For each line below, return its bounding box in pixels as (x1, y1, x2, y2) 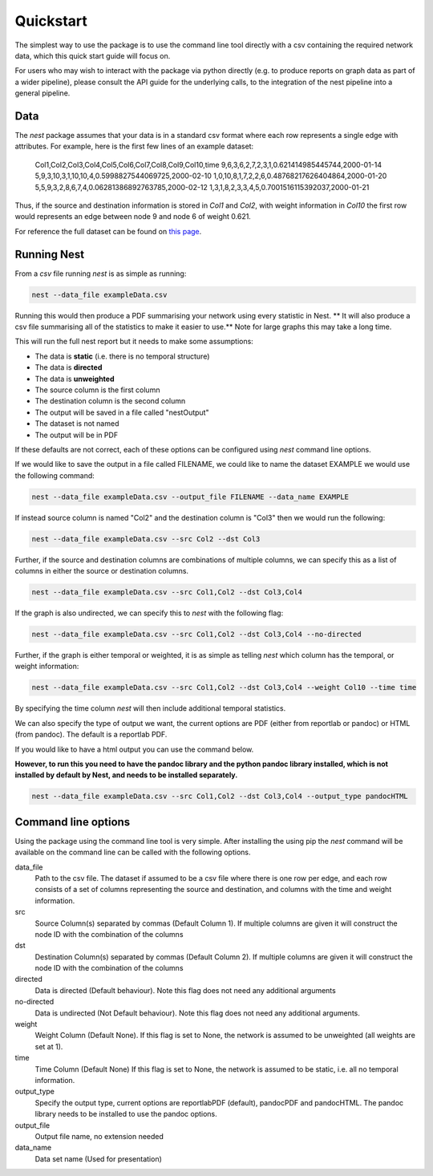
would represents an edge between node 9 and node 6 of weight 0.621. (14, 212, 252, 221)
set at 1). (34, 1041, 63, 1051)
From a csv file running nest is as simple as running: (14, 269, 187, 278)
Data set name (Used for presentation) (34, 1154, 162, 1163)
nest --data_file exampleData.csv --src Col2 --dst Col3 (31, 534, 261, 543)
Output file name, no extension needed (34, 1131, 164, 1141)
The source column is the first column (34, 385, 160, 395)
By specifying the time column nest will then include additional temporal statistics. (14, 704, 286, 713)
